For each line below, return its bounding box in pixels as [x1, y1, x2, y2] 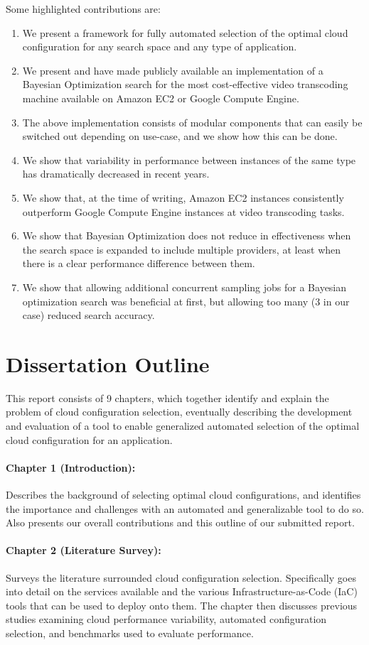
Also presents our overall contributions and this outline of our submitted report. [6, 515, 355, 530]
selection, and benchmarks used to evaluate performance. [6, 625, 254, 640]
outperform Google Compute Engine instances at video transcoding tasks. [22, 204, 345, 219]
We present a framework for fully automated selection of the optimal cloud [22, 25, 348, 40]
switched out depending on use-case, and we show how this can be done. [22, 129, 338, 143]
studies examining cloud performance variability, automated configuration [6, 612, 327, 627]
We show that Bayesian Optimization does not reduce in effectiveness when [22, 228, 351, 243]
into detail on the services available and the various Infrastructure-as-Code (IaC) [6, 584, 358, 599]
